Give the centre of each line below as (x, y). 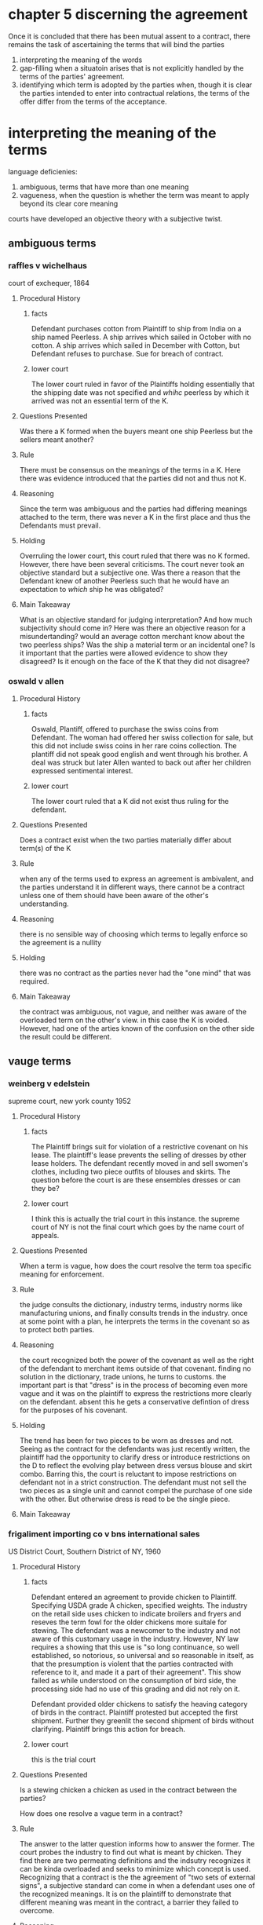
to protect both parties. (57, 1329)
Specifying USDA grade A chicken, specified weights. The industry (139, 1605)
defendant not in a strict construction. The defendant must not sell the (133, 1482)
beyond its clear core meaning (69, 203)
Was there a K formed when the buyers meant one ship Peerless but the (136, 431)
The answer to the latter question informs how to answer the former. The (137, 1843)
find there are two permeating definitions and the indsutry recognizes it (135, 1860)
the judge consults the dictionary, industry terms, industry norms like (131, 1304)
